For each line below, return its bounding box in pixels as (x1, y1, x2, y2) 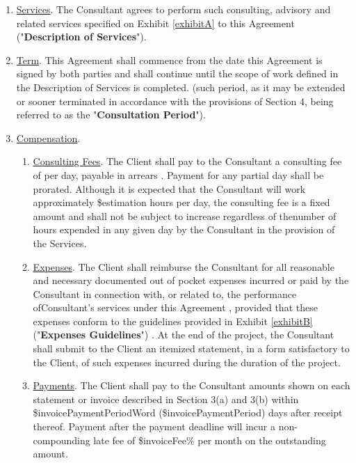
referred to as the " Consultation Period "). (16, 107, 206, 122)
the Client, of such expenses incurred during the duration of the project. (33, 354, 341, 369)
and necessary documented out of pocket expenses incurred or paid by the (33, 273, 349, 288)
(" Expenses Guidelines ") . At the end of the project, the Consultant (33, 327, 334, 342)
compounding (33, 432, 90, 447)
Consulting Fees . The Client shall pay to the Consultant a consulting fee (33, 154, 342, 168)
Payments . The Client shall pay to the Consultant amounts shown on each (33, 378, 350, 393)
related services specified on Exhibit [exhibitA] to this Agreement (16, 15, 295, 30)
